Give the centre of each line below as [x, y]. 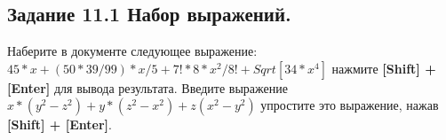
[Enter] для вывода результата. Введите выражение [147, 87]
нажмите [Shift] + [384, 68]
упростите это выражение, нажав [350, 105]
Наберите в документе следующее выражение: [132, 51]
